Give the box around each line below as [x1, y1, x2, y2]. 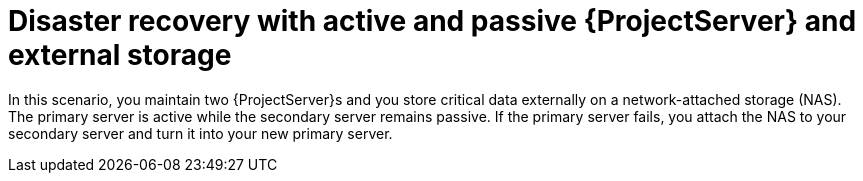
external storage [8, 38, 232, 72]
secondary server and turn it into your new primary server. [8, 124, 393, 142]
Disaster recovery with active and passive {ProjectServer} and [8, 4, 857, 38]
